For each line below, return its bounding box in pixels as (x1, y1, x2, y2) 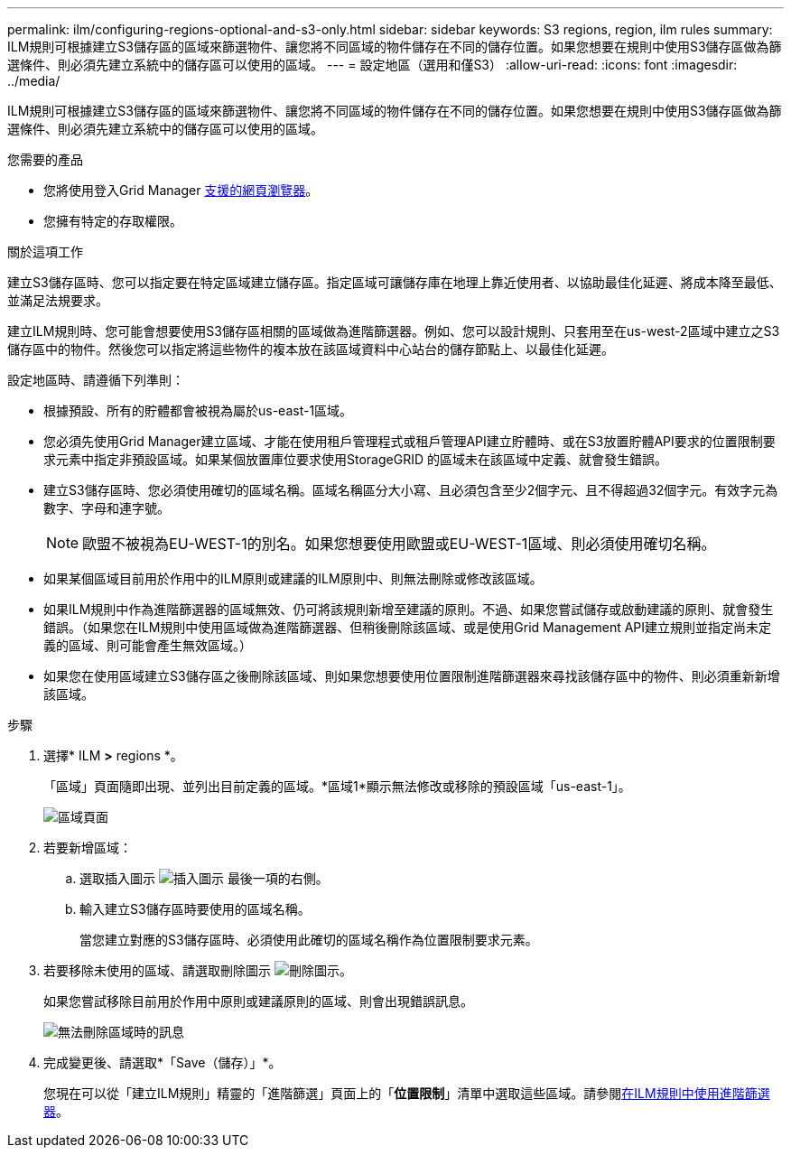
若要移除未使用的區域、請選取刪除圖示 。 (43, 963, 352, 978)
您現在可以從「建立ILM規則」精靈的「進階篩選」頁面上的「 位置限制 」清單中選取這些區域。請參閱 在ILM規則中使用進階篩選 (43, 1085, 770, 1101)
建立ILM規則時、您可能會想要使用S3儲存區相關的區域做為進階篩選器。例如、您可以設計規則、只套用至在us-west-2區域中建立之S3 (7, 323, 780, 339)
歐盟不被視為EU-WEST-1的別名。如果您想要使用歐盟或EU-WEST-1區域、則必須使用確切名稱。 (82, 535, 716, 553)
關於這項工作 (7, 244, 83, 259)
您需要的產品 (7, 152, 83, 167)
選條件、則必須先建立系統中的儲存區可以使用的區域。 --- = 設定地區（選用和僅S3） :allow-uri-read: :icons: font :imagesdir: (7, 57, 738, 72)
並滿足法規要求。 (7, 293, 108, 308)
